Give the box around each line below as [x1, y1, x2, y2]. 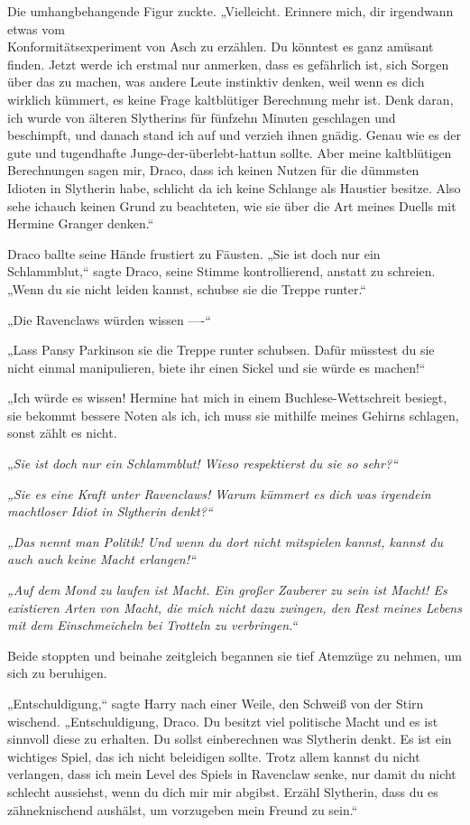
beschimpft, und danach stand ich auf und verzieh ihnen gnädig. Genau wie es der [7, 125, 461, 144]
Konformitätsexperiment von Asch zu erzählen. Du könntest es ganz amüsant [7, 37, 434, 56]
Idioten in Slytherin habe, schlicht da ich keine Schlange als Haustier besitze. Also [7, 178, 461, 197]
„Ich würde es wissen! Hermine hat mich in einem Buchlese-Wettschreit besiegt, [7, 388, 447, 407]
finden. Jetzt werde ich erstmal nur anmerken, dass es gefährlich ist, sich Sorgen [7, 54, 449, 73]
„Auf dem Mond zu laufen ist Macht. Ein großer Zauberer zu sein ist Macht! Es [7, 580, 447, 599]
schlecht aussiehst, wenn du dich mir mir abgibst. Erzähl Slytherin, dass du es [7, 782, 438, 801]
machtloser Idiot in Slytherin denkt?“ [7, 502, 213, 521]
